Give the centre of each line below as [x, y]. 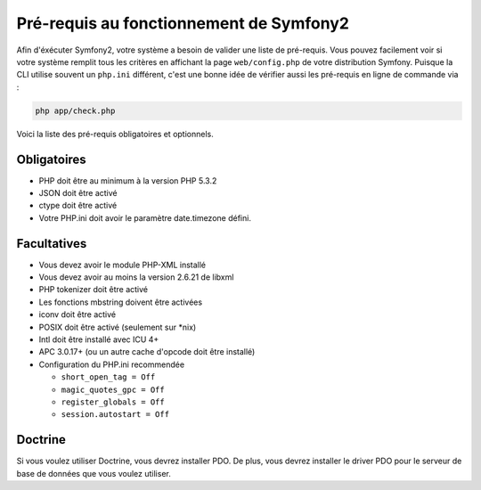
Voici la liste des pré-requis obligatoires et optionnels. [115, 134]
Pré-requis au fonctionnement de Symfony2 [183, 23]
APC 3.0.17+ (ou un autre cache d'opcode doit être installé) [147, 352]
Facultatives [52, 244]
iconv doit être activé [77, 314]
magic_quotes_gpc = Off [113, 389]
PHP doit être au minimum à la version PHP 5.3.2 [128, 180]
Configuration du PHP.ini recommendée [112, 364]
